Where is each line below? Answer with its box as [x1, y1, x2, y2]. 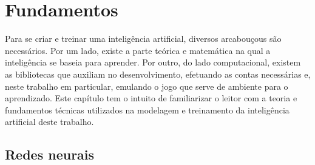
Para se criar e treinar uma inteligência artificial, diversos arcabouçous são [5, 32, 282, 45]
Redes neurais [5, 145, 95, 164]
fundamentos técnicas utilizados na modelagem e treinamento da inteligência [5, 103, 290, 116]
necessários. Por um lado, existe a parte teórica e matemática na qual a [5, 44, 271, 56]
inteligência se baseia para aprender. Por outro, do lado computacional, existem [5, 56, 301, 69]
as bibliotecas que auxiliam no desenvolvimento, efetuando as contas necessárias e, [5, 67, 311, 80]
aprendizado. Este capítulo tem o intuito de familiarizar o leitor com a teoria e [5, 92, 297, 104]
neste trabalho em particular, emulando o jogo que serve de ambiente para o [5, 79, 288, 92]
